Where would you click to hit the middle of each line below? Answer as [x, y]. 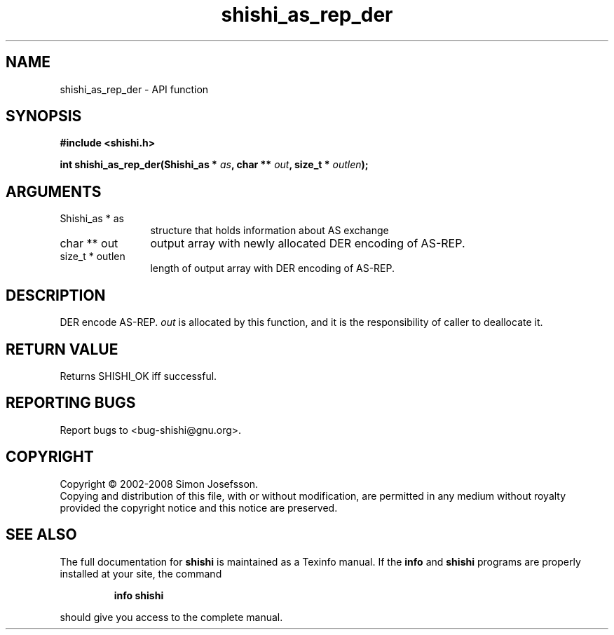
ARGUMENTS [54, 191]
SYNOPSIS [44, 116]
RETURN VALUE [62, 349]
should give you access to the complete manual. [171, 617]
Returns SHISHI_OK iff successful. [138, 376]
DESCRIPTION [56, 295]
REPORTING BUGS [71, 403]
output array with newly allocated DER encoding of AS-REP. [308, 244]
